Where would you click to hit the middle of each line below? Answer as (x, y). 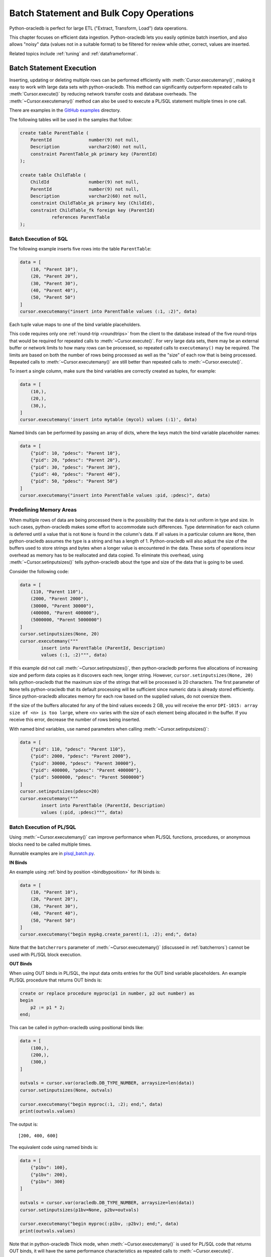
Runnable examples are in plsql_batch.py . (52, 853)
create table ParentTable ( (54, 133)
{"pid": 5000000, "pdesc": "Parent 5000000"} (87, 777)
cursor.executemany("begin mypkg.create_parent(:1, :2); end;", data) (109, 934)
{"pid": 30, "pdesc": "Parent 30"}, (75, 467)
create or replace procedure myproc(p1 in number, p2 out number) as (107, 993)
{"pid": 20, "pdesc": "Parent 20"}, (75, 460)
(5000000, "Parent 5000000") (66, 620)
